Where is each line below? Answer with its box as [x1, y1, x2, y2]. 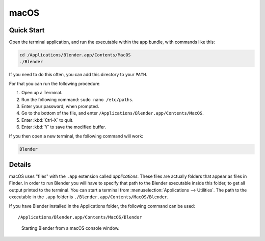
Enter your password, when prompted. [21, 103, 99, 109]
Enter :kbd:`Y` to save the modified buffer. [21, 124, 106, 130]
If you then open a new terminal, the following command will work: [9, 133, 143, 139]
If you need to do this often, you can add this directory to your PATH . [9, 72, 147, 78]
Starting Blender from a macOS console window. [21, 225, 120, 231]
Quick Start [9, 26, 45, 34]
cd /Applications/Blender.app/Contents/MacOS [19, 52, 131, 58]
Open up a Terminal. [21, 90, 63, 96]
